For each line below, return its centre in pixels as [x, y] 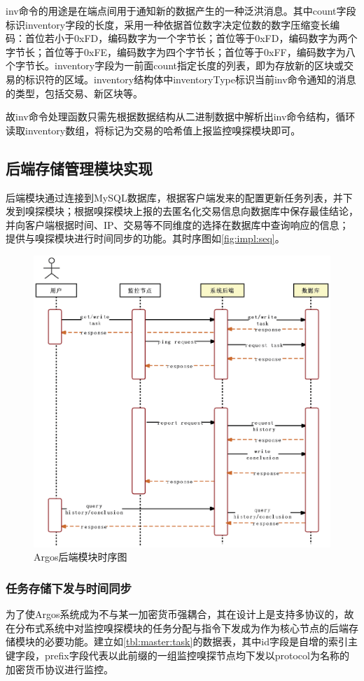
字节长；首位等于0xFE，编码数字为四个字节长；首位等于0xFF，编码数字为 [176, 51]
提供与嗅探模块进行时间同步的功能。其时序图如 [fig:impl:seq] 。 [145, 238]
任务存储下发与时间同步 [69, 588]
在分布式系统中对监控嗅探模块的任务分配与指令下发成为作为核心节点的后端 [177, 627]
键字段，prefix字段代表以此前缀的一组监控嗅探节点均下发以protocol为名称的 [177, 655]
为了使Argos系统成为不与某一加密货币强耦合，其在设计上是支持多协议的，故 [180, 614]
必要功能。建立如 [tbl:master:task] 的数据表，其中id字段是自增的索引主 [201, 641]
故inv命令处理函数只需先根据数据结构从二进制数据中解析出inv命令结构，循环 [181, 117]
